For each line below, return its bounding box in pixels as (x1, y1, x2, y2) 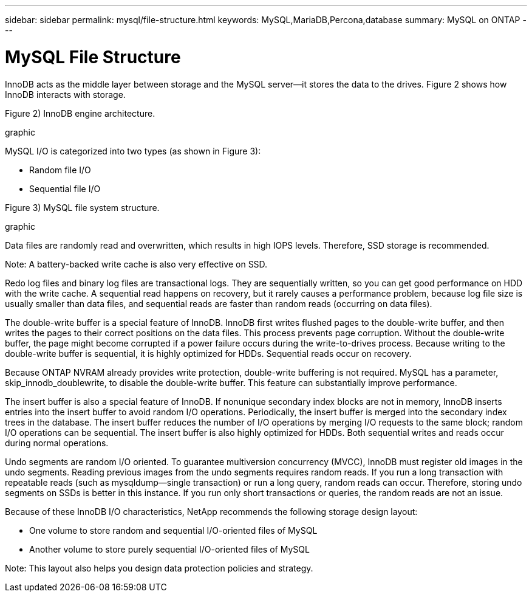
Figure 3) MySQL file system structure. (5, 202, 160, 213)
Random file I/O (29, 164, 91, 175)
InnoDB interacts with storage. (5, 89, 126, 100)
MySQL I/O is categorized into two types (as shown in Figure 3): (5, 145, 261, 156)
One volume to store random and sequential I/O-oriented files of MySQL (29, 525, 318, 536)
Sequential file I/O (29, 183, 101, 194)
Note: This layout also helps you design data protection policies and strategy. (5, 562, 313, 573)
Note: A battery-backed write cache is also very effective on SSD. (5, 258, 268, 269)
